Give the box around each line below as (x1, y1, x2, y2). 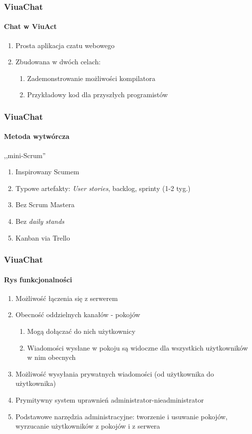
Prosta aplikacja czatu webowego (15, 40, 115, 50)
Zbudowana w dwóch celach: (15, 56, 101, 67)
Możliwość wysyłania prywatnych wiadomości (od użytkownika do (15, 368, 214, 379)
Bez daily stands (15, 216, 65, 226)
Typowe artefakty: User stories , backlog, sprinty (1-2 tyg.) (15, 183, 191, 193)
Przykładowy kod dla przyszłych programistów (27, 89, 168, 100)
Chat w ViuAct (4, 21, 57, 31)
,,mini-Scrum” (4, 150, 46, 160)
